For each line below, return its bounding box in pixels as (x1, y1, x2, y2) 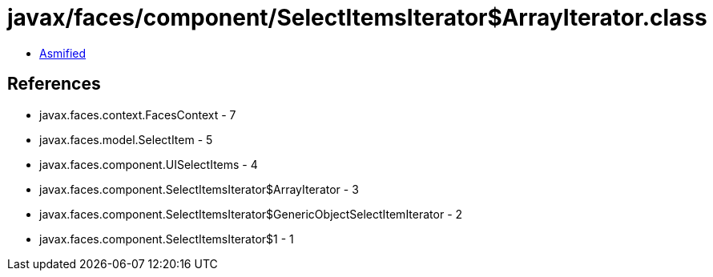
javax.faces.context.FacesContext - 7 (39, 107, 236, 122)
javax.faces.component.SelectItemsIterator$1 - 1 (39, 231, 294, 246)
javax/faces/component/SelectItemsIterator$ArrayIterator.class (7, 4, 707, 31)
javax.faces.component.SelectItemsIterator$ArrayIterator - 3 (39, 182, 359, 196)
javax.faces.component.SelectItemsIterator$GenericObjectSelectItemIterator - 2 (39, 207, 463, 221)
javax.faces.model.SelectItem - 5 (39, 132, 213, 147)
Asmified (39, 46, 87, 60)
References (7, 74, 101, 94)
